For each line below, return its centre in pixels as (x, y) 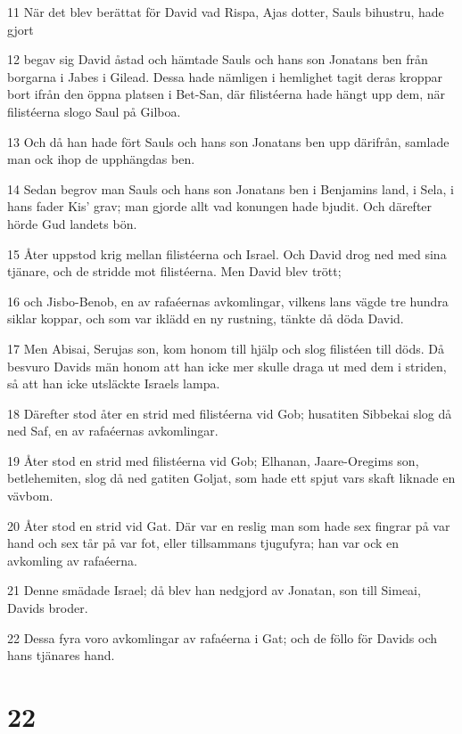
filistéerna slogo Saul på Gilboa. (94, 111)
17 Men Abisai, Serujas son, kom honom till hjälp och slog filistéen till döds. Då (226, 348)
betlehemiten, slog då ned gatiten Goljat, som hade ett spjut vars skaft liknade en (231, 478)
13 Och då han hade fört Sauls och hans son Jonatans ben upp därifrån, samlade (228, 141)
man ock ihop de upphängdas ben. (101, 159)
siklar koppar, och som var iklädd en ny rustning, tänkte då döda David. (206, 318)
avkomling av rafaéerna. (72, 560)
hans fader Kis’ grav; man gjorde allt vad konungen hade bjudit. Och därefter (220, 206)
